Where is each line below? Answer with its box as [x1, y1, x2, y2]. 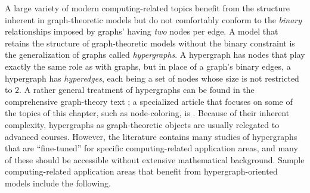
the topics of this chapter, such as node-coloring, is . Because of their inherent [5, 107, 290, 119]
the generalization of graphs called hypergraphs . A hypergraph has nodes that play [5, 48, 305, 61]
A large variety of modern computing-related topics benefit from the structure [5, 2, 290, 14]
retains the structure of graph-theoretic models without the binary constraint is [5, 36, 295, 49]
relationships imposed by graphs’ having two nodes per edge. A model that [5, 25, 278, 38]
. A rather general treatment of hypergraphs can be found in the [19, 83, 255, 96]
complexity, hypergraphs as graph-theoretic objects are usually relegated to [5, 118, 280, 130]
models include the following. [5, 176, 111, 189]
